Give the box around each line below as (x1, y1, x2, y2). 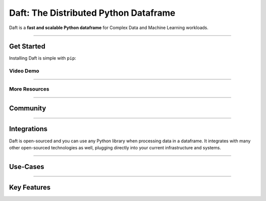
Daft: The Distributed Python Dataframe (9, 7, 176, 18)
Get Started (9, 42, 45, 51)
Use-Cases (9, 163, 44, 171)
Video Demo (9, 67, 39, 74)
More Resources (9, 85, 49, 92)
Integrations (9, 125, 48, 133)
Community (9, 104, 46, 113)
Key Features (9, 183, 51, 192)
